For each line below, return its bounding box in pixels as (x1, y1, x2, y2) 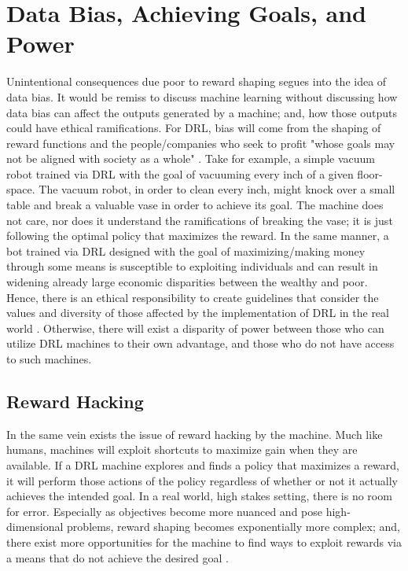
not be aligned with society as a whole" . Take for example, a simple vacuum (6, 150, 376, 167)
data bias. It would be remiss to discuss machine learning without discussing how (6, 88, 398, 105)
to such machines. (6, 351, 92, 367)
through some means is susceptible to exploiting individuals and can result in (6, 258, 378, 274)
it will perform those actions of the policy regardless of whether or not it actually (6, 472, 398, 488)
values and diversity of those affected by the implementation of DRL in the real (6, 304, 389, 321)
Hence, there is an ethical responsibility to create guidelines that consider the (6, 289, 379, 305)
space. (6, 181, 35, 197)
